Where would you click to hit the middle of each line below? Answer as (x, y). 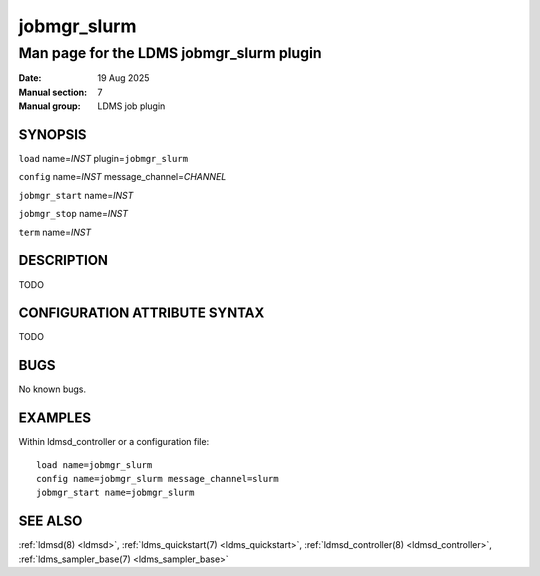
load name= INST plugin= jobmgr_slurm (103, 159)
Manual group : (49, 106)
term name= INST (55, 232)
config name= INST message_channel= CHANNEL (122, 177)
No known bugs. (52, 389)
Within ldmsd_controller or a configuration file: (114, 442)
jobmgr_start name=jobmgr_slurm (115, 493)
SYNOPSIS (52, 134)
